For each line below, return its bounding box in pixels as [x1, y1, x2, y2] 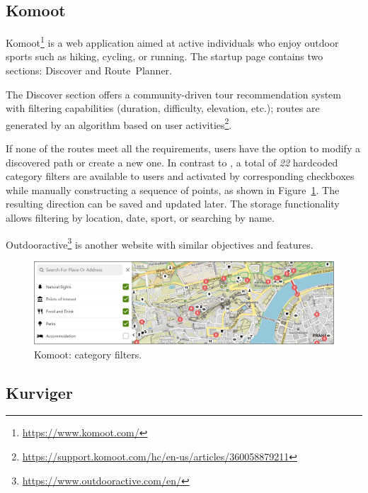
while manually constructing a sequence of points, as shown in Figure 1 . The [6, 182, 340, 197]
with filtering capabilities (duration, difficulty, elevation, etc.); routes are [6, 101, 320, 115]
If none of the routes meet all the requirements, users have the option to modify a [6, 141, 360, 156]
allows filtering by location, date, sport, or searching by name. [6, 210, 275, 225]
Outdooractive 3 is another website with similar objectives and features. [6, 234, 314, 251]
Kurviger [6, 381, 73, 403]
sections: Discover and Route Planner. [6, 63, 173, 78]
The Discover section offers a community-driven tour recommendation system [6, 86, 341, 101]
